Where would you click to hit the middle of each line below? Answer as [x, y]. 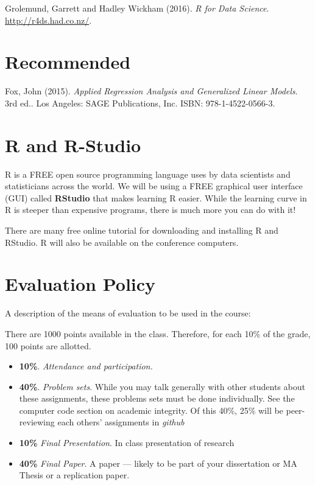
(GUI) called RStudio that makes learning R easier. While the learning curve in [156, 197]
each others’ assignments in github [121, 422]
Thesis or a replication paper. [74, 475]
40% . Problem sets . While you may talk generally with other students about [162, 386]
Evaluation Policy [80, 284]
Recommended [68, 62]
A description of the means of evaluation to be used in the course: [128, 313]
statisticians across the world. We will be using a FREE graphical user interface [154, 186]
